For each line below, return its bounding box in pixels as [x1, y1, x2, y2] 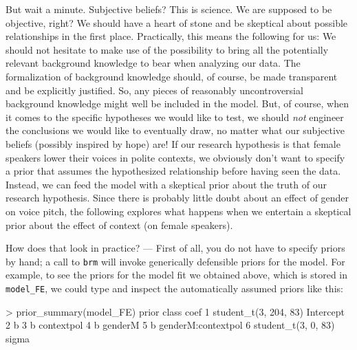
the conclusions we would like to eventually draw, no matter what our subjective [6, 123, 345, 138]
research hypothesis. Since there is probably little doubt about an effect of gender [6, 190, 349, 205]
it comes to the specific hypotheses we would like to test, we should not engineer [6, 109, 344, 124]
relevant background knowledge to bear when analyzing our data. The [6, 56, 301, 70]
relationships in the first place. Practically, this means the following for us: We [6, 29, 336, 43]
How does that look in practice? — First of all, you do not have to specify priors [6, 241, 345, 255]
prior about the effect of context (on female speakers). [6, 217, 233, 232]
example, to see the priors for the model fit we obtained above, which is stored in [6, 267, 348, 282]
